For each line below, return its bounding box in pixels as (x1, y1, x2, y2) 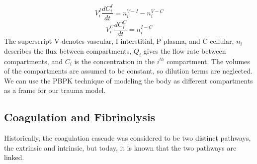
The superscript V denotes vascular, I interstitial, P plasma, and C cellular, (4, 36, 234, 46)
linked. (4, 152, 24, 163)
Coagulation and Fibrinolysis (4, 109, 156, 125)
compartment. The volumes (167, 56, 250, 66)
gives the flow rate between (143, 45, 226, 56)
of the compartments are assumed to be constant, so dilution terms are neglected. (4, 66, 253, 76)
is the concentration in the (74, 56, 155, 66)
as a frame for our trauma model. (4, 85, 106, 95)
